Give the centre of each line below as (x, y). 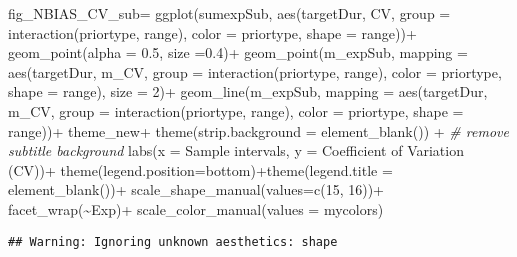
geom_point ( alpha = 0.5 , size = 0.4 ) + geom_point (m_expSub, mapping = (238, 52)
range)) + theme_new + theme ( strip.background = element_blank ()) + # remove (258, 130)
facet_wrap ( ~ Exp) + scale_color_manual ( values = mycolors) (196, 208)
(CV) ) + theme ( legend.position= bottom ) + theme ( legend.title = (200, 169)
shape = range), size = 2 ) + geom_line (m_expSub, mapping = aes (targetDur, (248, 91)
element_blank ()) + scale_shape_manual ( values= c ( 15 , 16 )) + (196, 189)
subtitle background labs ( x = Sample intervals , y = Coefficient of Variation (236, 150)
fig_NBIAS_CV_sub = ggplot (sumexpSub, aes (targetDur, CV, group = (229, 13)
